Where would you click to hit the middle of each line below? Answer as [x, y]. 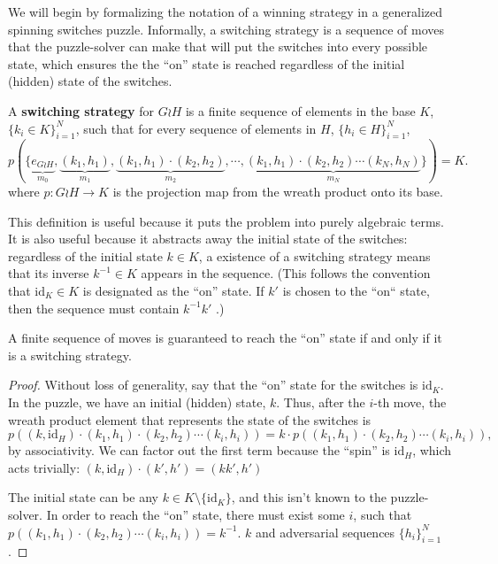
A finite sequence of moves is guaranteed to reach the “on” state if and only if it [225, 338]
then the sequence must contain [94, 308]
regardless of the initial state [85, 255]
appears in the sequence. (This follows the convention [286, 273]
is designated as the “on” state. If [173, 290]
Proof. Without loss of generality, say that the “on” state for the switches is [213, 385]
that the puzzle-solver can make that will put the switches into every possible [218, 46]
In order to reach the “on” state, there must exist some [195, 514]
